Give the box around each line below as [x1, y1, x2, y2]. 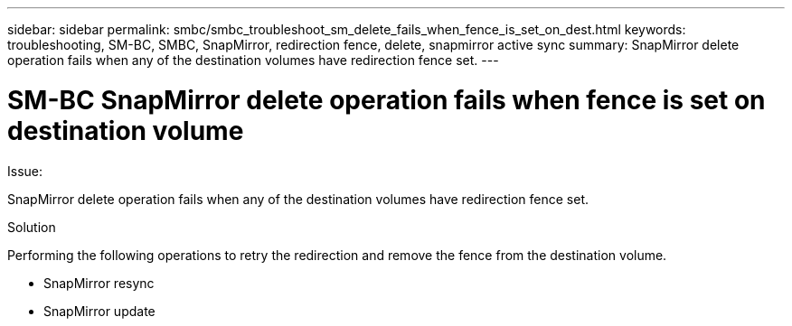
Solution [7, 219, 56, 235]
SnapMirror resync [43, 275, 155, 291]
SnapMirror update [43, 303, 156, 319]
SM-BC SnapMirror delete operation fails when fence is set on [7, 84, 766, 116]
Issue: [7, 163, 43, 179]
